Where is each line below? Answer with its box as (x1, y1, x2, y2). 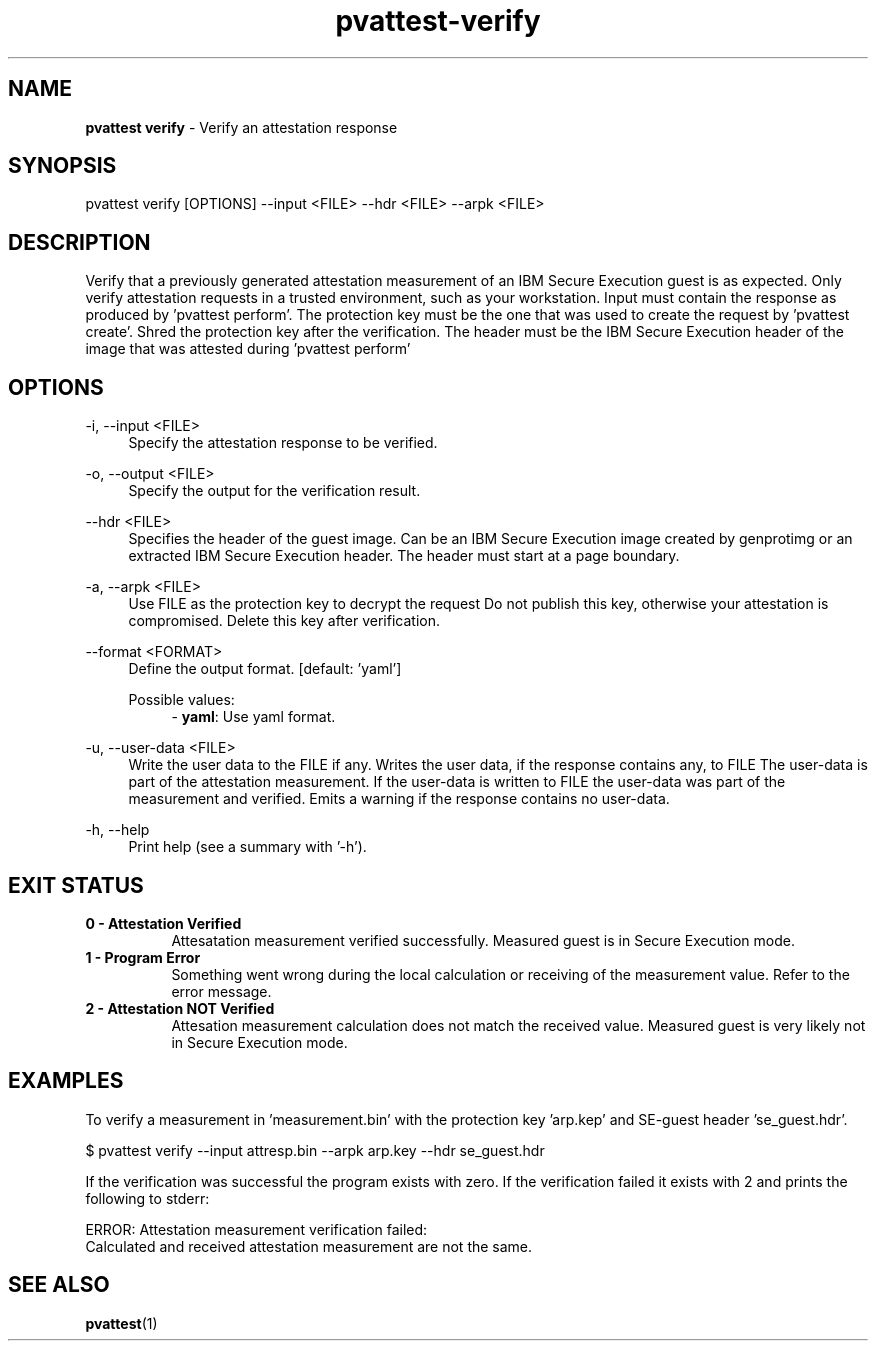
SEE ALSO (8, 1272, 110, 1298)
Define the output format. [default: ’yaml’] (128, 660, 402, 678)
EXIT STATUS (8, 872, 144, 898)
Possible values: (128, 691, 235, 709)
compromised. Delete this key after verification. (128, 612, 440, 630)
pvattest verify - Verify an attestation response (85, 118, 398, 136)
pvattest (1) (85, 1314, 158, 1332)
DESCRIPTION (8, 229, 151, 255)
